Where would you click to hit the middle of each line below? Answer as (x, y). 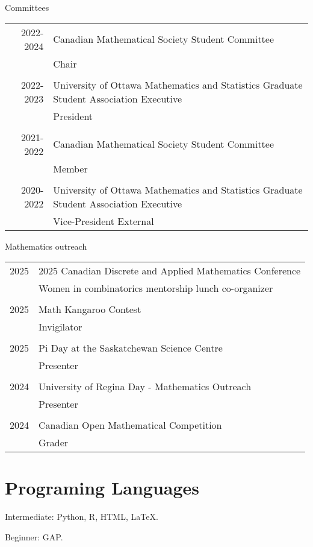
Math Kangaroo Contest (90, 309)
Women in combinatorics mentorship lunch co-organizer (156, 288)
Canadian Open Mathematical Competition (130, 425)
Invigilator (60, 327)
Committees (27, 7)
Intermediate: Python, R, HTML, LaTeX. (82, 517)
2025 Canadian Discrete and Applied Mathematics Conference (170, 271)
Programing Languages (102, 488)
